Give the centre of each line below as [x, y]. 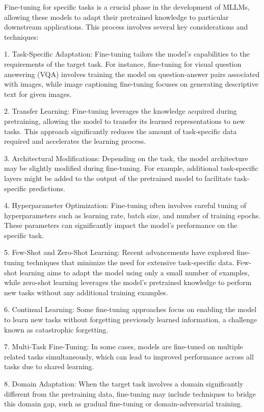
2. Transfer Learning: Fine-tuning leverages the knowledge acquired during [121, 111]
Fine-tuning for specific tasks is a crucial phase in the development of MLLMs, [127, 7]
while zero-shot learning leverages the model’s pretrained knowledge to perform [128, 282]
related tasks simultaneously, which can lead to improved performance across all [129, 356]
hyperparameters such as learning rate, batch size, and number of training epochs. [133, 215]
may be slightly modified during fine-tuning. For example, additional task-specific [131, 168]
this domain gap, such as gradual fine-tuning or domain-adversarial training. [123, 404]
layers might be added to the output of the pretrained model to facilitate [118, 178]
